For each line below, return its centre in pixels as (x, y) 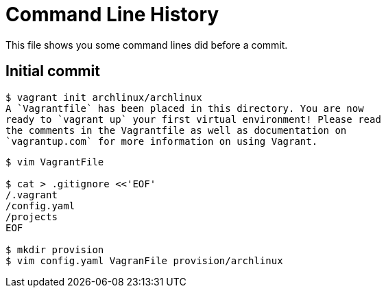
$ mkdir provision (55, 249)
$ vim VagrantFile (55, 162)
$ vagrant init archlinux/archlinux (104, 97)
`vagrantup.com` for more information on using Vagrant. (162, 141)
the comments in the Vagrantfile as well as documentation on (176, 130)
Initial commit (53, 71)
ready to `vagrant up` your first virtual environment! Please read (193, 119)
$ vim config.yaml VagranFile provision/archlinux (144, 260)
